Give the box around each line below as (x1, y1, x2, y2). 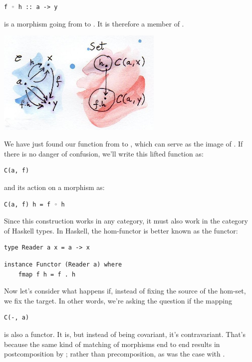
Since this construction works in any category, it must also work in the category (4, 215, 249, 226)
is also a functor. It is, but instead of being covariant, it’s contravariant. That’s (4, 329, 246, 339)
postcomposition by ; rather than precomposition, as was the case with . (4, 348, 225, 359)
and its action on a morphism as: (4, 182, 105, 192)
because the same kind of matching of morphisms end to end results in (4, 338, 220, 349)
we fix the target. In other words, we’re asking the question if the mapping (4, 295, 232, 305)
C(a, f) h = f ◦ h (4, 200, 65, 208)
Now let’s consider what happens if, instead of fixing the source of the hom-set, (4, 285, 246, 296)
